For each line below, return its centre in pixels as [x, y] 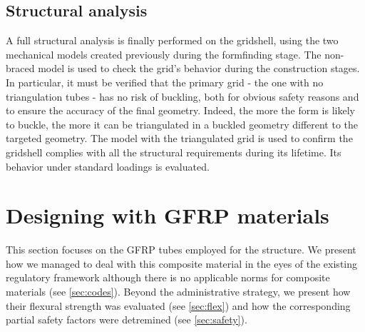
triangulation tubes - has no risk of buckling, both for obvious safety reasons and [182, 96]
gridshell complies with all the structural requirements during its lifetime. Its [174, 152]
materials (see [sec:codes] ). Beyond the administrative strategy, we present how [178, 292]
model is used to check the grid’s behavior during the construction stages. [199, 68]
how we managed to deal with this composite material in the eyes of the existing [182, 263]
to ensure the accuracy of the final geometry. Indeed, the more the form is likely [180, 110]
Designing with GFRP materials [168, 215]
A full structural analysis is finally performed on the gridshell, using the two [172, 40]
